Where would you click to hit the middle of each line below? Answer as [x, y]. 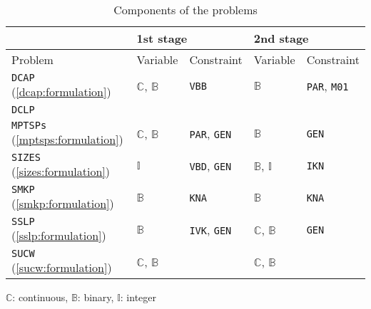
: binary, [96, 297]
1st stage [162, 38]
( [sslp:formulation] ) [59, 235]
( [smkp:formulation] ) [63, 203]
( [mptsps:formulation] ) [67, 139]
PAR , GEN [210, 133]
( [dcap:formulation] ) [61, 91]
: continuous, [40, 297]
